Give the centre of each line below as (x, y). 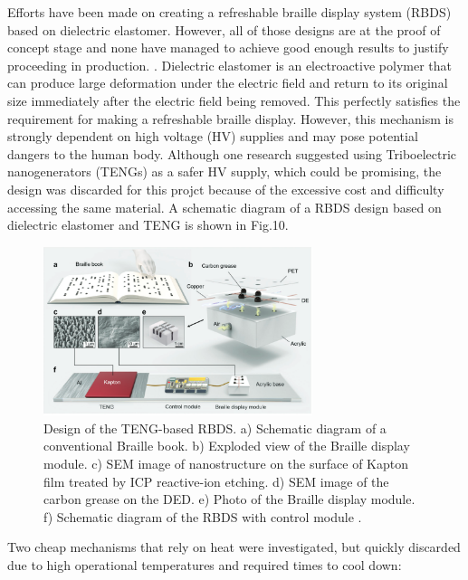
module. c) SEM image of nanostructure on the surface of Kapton (226, 463)
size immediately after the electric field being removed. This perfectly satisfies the (234, 100)
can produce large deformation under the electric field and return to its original (228, 83)
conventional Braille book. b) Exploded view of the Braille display (227, 446)
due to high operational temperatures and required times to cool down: (205, 564)
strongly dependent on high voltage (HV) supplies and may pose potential (213, 136)
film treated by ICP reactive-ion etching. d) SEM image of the (216, 481)
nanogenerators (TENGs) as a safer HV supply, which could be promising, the (224, 171)
